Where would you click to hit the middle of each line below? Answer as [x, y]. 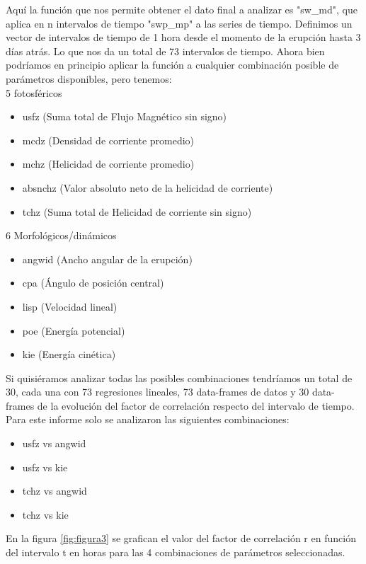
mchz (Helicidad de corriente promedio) [108, 164]
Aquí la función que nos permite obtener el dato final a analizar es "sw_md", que [182, 9]
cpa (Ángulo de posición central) [93, 283]
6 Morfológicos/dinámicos [61, 235]
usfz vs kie [45, 467]
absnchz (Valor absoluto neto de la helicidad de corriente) [148, 187]
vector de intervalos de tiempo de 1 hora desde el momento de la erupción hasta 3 [183, 37]
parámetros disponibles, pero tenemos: [89, 78]
